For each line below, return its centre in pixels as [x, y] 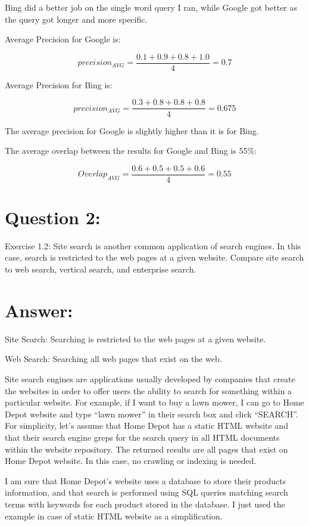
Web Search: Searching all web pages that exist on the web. [113, 359]
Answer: [39, 310]
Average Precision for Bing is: [59, 84]
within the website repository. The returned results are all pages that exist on [146, 449]
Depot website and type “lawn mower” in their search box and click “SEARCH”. [152, 414]
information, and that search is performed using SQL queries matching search [146, 492]
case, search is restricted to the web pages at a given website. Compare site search [154, 257]
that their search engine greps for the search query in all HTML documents [142, 437]
